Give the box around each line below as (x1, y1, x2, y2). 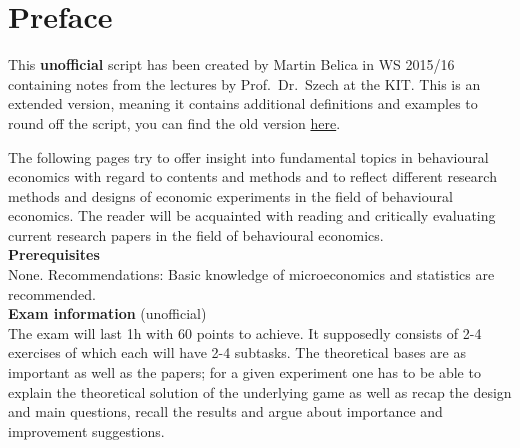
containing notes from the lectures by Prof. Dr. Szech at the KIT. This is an (8, 73, 481, 94)
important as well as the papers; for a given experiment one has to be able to (8, 362, 481, 383)
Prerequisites (8, 244, 100, 265)
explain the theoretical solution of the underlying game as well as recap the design (8, 381, 512, 402)
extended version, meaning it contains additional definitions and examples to (8, 93, 478, 114)
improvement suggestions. (8, 420, 165, 441)
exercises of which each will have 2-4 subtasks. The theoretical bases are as (8, 342, 466, 363)
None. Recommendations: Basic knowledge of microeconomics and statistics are (8, 264, 495, 285)
